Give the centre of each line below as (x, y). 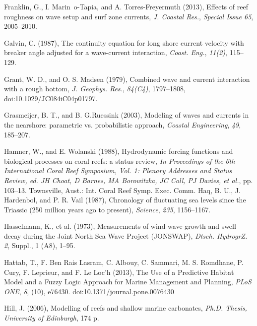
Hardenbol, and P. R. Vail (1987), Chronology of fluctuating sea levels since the (125, 200)
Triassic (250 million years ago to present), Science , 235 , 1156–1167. (107, 209)
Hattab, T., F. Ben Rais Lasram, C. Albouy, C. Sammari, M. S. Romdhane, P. (124, 262)
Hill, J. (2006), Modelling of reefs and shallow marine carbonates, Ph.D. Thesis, (126, 308)
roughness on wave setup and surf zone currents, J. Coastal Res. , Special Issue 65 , (129, 16)
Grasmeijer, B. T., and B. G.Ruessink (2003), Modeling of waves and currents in (127, 115)
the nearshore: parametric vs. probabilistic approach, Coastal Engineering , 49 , (123, 124)
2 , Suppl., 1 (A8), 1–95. (40, 245)
